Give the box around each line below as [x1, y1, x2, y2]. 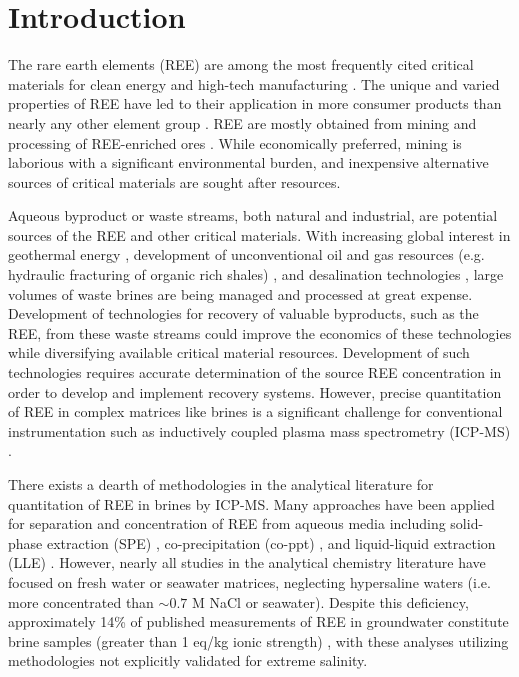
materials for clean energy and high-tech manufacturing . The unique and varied [8, 73, 500, 94]
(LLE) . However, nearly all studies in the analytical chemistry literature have [8, 552, 486, 573]
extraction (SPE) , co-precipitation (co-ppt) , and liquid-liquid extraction [46, 532, 496, 553]
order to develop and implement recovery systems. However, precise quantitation [8, 381, 502, 402]
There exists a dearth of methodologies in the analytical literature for [8, 474, 434, 494]
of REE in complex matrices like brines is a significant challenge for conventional [8, 401, 503, 422]
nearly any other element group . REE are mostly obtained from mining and [8, 112, 477, 133]
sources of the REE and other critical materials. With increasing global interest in [8, 224, 511, 245]
